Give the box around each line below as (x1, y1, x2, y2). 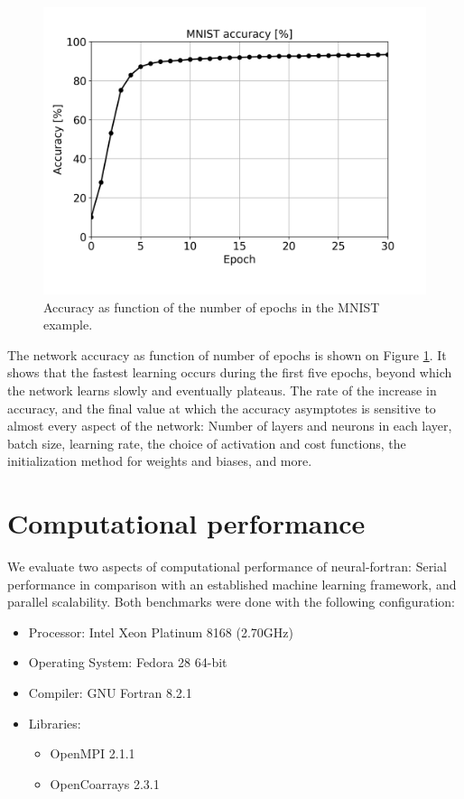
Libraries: (28, 713, 81, 732)
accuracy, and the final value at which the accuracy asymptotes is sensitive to (7, 398, 436, 417)
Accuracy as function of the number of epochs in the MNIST (43, 297, 380, 316)
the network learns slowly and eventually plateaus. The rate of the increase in (7, 380, 437, 399)
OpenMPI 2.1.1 (50, 744, 135, 763)
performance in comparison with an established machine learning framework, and (7, 574, 457, 593)
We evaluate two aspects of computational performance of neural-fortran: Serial (7, 557, 447, 576)
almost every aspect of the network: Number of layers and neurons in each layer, (7, 416, 452, 435)
